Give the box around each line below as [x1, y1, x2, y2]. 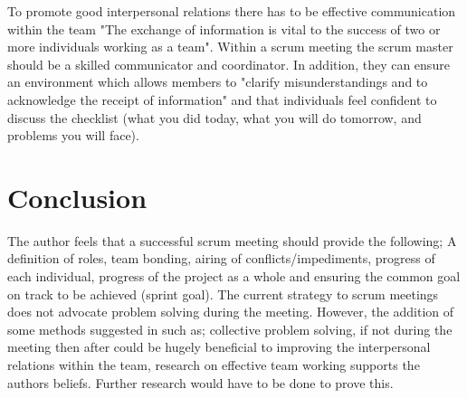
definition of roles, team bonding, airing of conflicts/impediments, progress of [7, 249, 435, 268]
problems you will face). [7, 126, 139, 145]
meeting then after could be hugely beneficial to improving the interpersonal [7, 337, 431, 356]
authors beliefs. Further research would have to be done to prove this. [7, 373, 394, 392]
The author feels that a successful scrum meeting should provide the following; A [7, 231, 457, 250]
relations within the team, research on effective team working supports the [7, 355, 420, 374]
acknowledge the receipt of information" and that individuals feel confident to [7, 90, 437, 109]
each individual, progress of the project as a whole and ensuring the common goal [7, 267, 461, 286]
